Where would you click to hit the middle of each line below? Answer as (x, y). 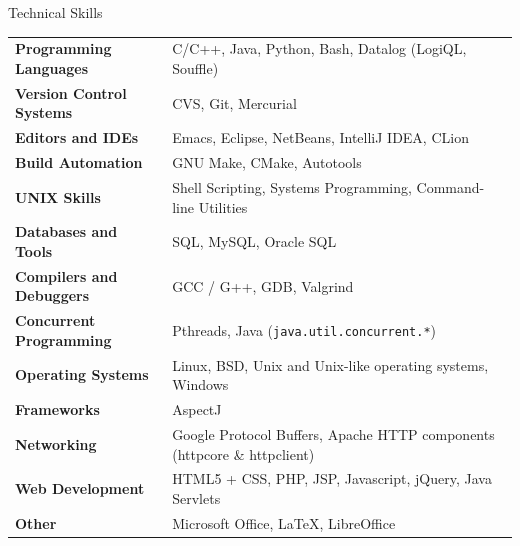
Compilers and (66, 275)
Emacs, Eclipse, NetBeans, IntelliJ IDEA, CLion (320, 137)
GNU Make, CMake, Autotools (267, 162)
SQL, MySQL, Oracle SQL (254, 241)
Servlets (196, 497)
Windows (200, 384)
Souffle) (195, 67)
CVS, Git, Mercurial (234, 102)
